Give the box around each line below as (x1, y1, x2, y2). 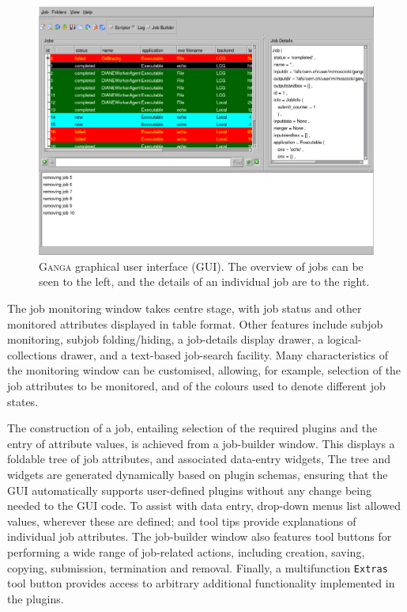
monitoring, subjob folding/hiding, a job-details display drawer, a (7, 331, 324, 348)
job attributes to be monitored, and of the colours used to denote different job (7, 378, 386, 394)
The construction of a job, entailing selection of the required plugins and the (7, 420, 378, 436)
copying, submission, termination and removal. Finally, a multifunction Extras (7, 559, 388, 576)
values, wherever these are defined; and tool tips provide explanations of (7, 512, 356, 529)
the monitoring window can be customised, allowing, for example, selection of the (7, 362, 401, 378)
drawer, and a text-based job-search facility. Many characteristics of (60, 346, 389, 363)
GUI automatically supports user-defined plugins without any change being (7, 481, 371, 498)
